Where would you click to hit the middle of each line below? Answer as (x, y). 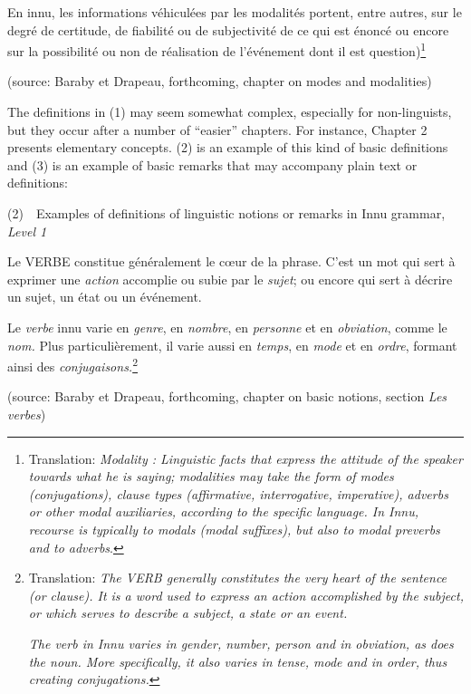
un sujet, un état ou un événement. (105, 297)
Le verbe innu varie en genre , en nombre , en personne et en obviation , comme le (227, 327)
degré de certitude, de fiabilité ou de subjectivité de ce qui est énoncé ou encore (228, 29)
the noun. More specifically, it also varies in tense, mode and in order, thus (238, 661)
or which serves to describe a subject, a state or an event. (188, 613)
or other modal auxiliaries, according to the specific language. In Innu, (224, 511)
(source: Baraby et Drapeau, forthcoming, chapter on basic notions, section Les (227, 396)
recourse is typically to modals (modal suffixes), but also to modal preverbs (234, 529)
